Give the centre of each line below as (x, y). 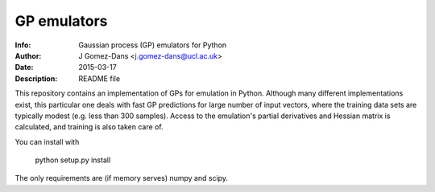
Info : (23, 45)
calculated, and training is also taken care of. (89, 127)
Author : (28, 55)
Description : (36, 78)
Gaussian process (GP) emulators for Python (153, 45)
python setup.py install (73, 160)
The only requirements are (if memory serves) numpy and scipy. (122, 178)
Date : (24, 67)
